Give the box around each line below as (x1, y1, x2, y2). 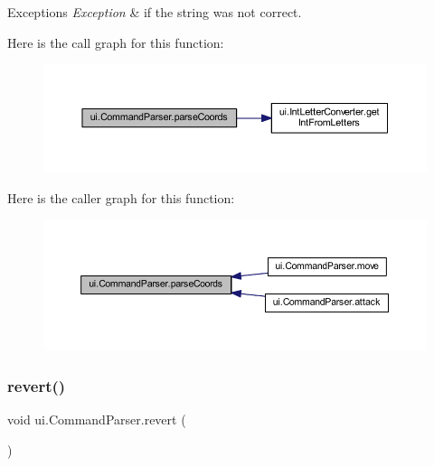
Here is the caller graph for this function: (7, 188, 235, 207)
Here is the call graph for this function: (7, 33, 224, 51)
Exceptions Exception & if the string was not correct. (7, 3, 302, 21)
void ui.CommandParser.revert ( (7, 410, 186, 429)
